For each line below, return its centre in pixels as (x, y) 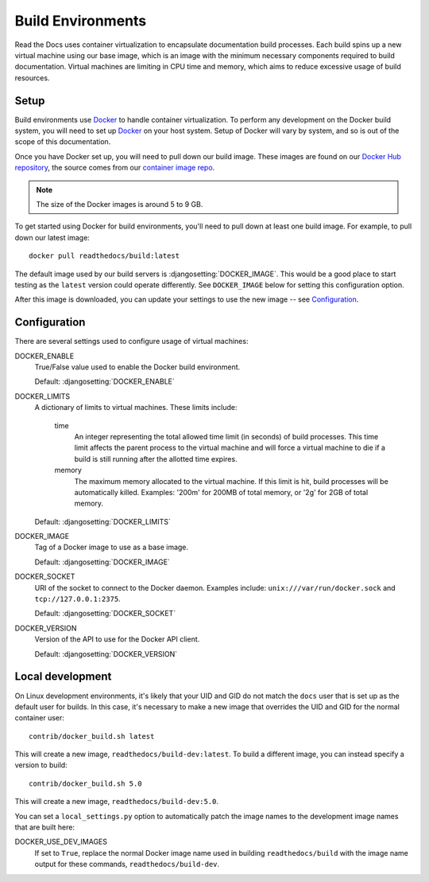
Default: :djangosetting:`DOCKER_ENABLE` (104, 381)
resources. (32, 78)
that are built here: (45, 827)
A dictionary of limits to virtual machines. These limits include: (136, 408)
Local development (63, 677)
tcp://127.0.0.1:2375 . (77, 599)
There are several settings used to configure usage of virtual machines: (131, 341)
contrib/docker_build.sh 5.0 (85, 783)
